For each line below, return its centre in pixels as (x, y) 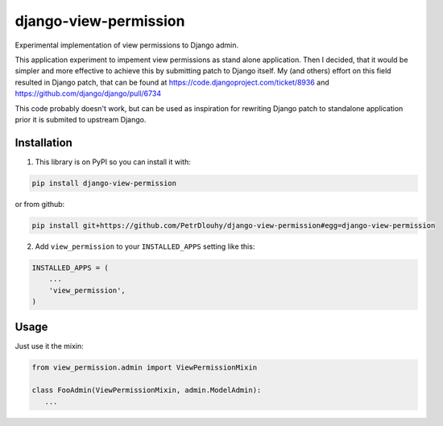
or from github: (40, 204)
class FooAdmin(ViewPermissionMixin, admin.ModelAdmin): (147, 390)
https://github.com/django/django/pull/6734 (88, 93)
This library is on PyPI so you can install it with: (113, 162)
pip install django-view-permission (104, 183)
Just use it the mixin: (49, 346)
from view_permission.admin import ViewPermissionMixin (145, 368)
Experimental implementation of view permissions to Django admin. (127, 45)
